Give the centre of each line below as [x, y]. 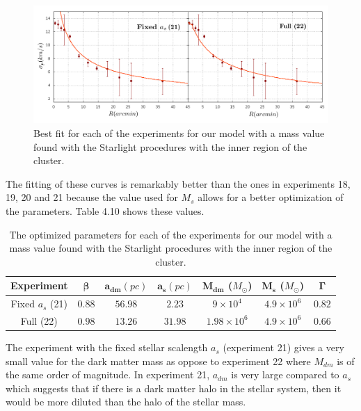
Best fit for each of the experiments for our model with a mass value [179, 132]
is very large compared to [285, 374]
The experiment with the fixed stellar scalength [107, 347]
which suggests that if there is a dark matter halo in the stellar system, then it [174, 388]
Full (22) [39, 320]
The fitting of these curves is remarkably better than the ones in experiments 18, [178, 183]
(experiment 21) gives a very [283, 347]
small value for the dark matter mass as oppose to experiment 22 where [158, 361]
